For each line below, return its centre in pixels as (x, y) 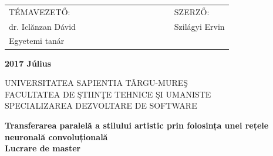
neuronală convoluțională (56, 136)
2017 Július (28, 63)
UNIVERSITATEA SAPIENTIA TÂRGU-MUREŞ (97, 83)
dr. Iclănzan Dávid (42, 26)
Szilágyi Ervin (199, 26)
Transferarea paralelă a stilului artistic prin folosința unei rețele (137, 125)
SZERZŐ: (192, 11)
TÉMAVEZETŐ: (40, 11)
